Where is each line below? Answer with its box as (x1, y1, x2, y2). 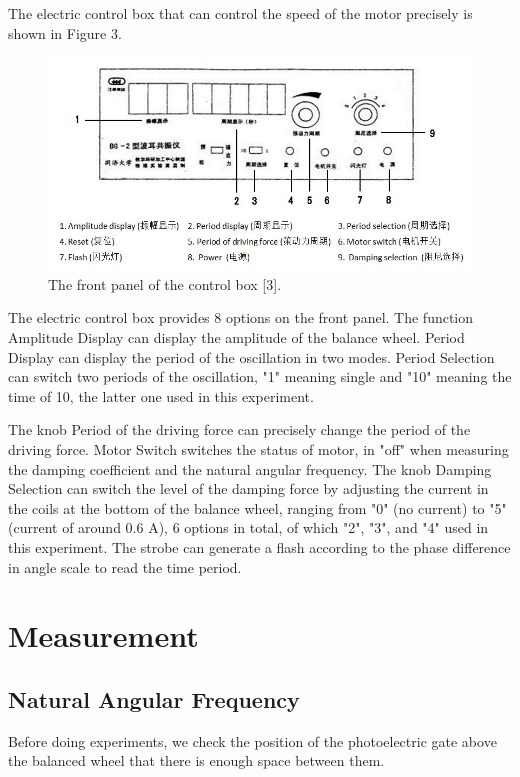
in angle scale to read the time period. (8, 556, 242, 577)
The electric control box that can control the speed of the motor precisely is (8, 3, 473, 23)
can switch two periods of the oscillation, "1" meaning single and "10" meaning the (8, 366, 512, 387)
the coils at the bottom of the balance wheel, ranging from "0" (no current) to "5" (8, 497, 507, 518)
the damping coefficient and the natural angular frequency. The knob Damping (8, 458, 492, 479)
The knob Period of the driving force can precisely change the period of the (8, 419, 471, 440)
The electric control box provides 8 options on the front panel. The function (8, 307, 474, 328)
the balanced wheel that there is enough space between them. (8, 750, 385, 771)
